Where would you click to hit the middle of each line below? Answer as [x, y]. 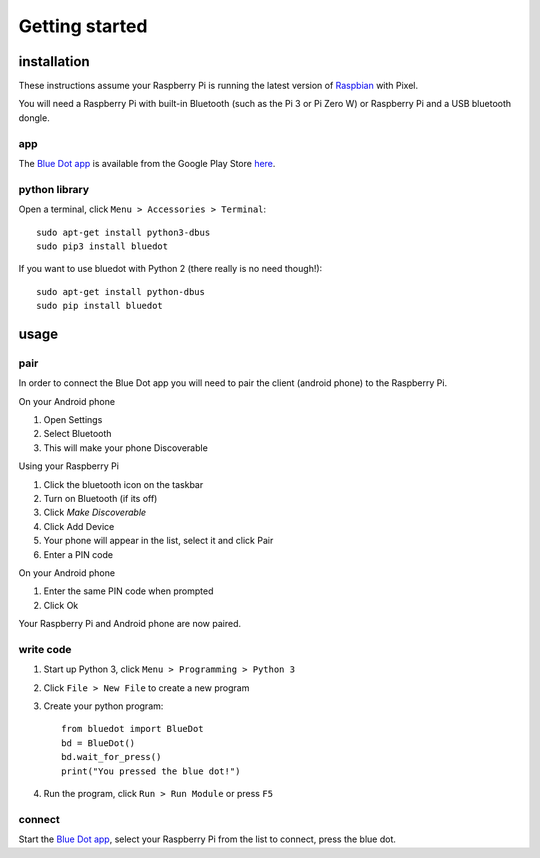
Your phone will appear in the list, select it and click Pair [158, 541]
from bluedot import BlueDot [132, 729]
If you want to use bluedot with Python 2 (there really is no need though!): [170, 269]
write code [45, 649]
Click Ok [61, 605]
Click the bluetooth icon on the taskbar [123, 484]
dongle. [34, 117]
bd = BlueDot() [98, 743]
